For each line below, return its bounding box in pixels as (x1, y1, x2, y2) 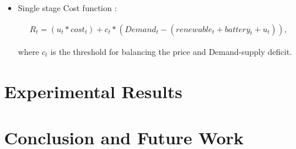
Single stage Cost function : (18, 2, 117, 13)
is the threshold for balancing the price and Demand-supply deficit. (50, 45, 292, 57)
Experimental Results (4, 79, 182, 103)
